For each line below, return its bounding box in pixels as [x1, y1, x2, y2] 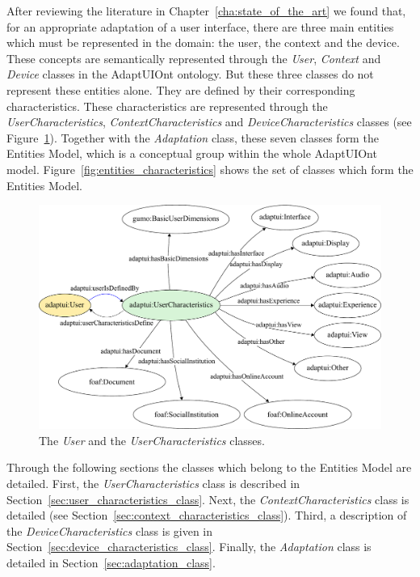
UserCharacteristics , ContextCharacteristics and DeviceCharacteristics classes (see [6, 113, 412, 130]
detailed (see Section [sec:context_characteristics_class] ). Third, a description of [6, 507, 407, 524]
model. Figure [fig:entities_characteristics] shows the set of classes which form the [6, 160, 414, 177]
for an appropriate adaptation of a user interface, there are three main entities [6, 18, 394, 35]
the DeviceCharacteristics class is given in [6, 522, 213, 539]
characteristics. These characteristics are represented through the [6, 97, 328, 114]
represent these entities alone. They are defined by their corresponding [6, 81, 355, 98]
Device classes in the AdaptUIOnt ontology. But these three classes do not [6, 66, 374, 83]
